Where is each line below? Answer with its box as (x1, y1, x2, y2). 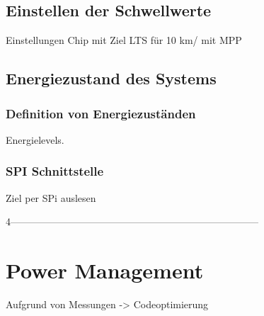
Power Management (6, 255, 204, 284)
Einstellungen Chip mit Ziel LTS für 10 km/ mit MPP (6, 33, 242, 47)
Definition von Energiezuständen (6, 104, 196, 122)
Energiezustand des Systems (6, 67, 217, 89)
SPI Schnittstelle (6, 162, 104, 180)
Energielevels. (6, 132, 64, 147)
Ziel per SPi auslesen (6, 190, 96, 205)
